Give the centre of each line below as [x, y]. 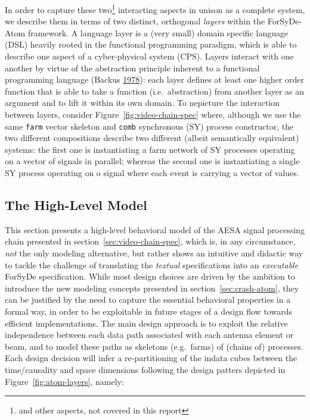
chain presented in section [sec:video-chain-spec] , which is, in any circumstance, [150, 241]
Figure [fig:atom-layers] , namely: [64, 381]
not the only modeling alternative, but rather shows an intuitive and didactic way [154, 253]
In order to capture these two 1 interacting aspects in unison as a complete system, [155, 9]
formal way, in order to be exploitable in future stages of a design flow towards [148, 311]
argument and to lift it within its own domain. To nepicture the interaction [142, 103]
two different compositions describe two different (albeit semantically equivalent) [152, 138]
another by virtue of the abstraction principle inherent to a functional [132, 68]
